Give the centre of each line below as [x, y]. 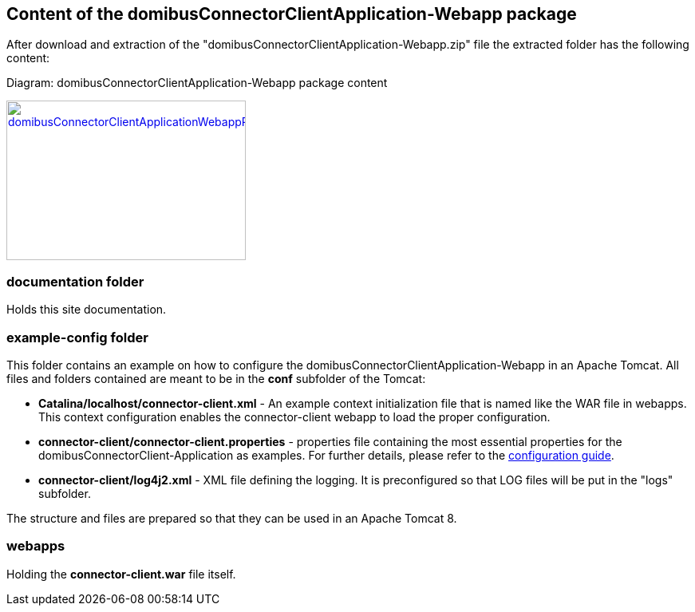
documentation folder [75, 281]
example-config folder [77, 337]
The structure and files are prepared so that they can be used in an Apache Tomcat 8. [232, 518]
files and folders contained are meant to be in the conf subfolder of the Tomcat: [216, 378]
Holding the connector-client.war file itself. [121, 574]
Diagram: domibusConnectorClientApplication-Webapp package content [197, 83]
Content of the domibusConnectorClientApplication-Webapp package [292, 14]
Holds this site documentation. [87, 310]
